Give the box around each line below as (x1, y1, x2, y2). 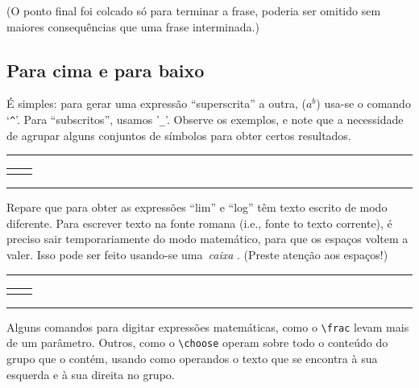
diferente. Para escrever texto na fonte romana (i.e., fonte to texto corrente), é (6, 214, 392, 231)
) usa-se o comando (316, 95, 411, 112)
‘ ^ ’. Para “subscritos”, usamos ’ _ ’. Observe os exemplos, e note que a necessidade (6, 110, 404, 127)
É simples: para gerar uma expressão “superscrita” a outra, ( (6, 95, 306, 112)
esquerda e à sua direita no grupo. (6, 365, 175, 382)
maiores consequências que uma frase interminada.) (6, 18, 259, 35)
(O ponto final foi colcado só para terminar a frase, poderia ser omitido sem (6, 2, 381, 19)
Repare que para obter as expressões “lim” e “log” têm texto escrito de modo (6, 199, 388, 216)
